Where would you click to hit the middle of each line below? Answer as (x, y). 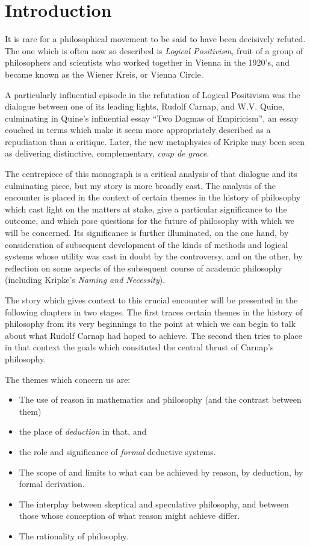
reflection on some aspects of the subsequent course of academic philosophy (144, 268)
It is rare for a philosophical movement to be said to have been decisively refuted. (155, 39)
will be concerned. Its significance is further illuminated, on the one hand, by (147, 233)
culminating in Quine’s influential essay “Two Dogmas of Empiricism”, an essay (152, 118)
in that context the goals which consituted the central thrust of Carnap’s (139, 347)
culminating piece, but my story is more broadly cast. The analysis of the (141, 185)
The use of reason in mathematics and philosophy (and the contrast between (160, 399)
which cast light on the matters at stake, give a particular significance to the (146, 209)
